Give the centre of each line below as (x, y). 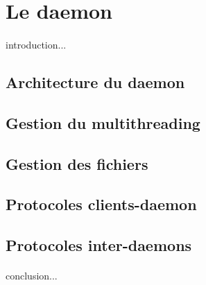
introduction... (36, 44)
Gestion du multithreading (103, 122)
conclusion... (32, 276)
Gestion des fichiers (77, 163)
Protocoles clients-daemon (101, 204)
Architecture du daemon (95, 81)
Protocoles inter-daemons (99, 245)
